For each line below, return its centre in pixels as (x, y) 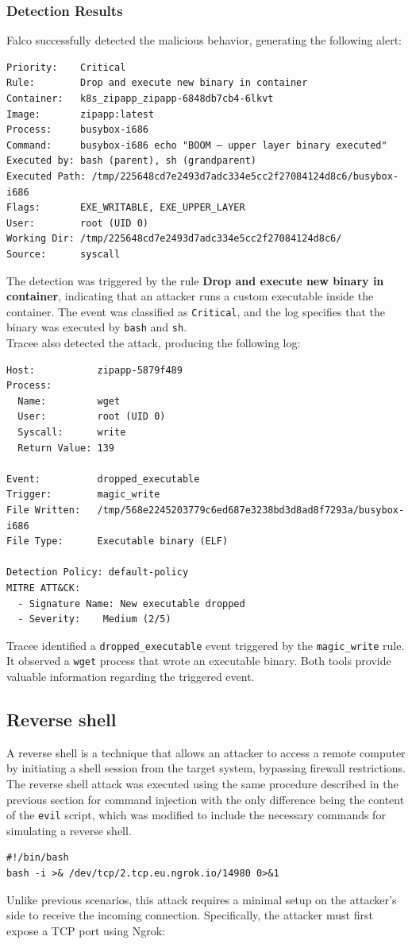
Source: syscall (64, 254)
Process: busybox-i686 (77, 130)
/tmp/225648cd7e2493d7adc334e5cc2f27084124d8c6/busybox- (245, 176)
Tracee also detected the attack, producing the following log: (154, 343)
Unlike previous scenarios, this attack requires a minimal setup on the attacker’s (202, 899)
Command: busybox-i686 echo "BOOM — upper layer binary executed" (197, 145)
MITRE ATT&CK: (44, 588)
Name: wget (69, 401)
